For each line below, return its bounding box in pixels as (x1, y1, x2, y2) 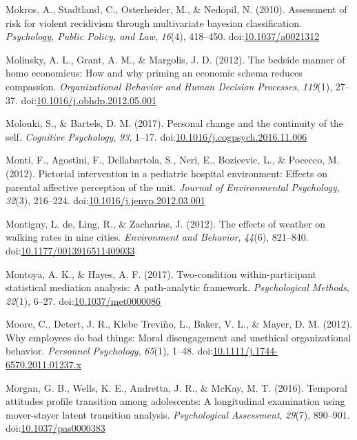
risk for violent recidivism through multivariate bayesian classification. (6, 15, 302, 30)
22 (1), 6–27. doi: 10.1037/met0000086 (6, 293, 161, 308)
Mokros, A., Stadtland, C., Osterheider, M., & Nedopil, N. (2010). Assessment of (6, 2, 347, 16)
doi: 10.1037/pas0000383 (6, 421, 105, 435)
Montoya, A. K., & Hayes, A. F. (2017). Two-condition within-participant (6, 266, 317, 281)
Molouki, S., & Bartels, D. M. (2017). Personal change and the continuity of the (6, 116, 344, 130)
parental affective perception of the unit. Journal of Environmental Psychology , (6, 179, 340, 194)
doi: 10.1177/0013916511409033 (6, 243, 135, 257)
